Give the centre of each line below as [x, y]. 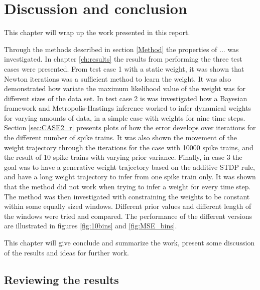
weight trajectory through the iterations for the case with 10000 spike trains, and [129, 147]
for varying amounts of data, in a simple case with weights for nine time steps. [125, 117]
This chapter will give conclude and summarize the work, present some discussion [129, 242]
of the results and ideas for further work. [67, 252]
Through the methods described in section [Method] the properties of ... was [121, 49]
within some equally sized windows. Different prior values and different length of [128, 206]
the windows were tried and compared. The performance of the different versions [128, 216]
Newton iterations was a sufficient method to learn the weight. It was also [118, 78]
